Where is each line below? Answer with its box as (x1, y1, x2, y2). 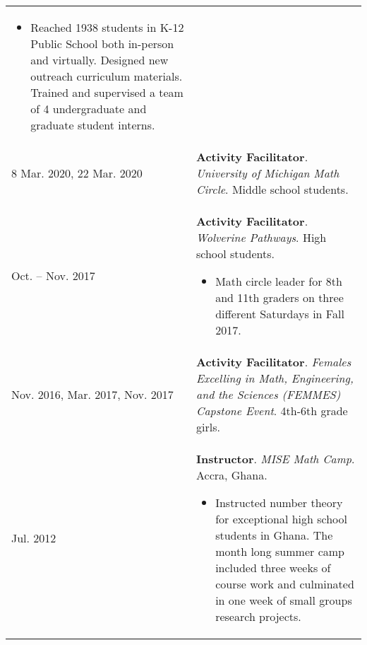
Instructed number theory (215, 494, 343, 511)
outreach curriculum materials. (30, 68, 183, 84)
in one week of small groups (215, 592, 352, 608)
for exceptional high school (215, 511, 347, 527)
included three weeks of (215, 559, 331, 576)
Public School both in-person (30, 35, 174, 52)
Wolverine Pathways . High (195, 229, 327, 245)
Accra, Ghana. (195, 467, 267, 483)
